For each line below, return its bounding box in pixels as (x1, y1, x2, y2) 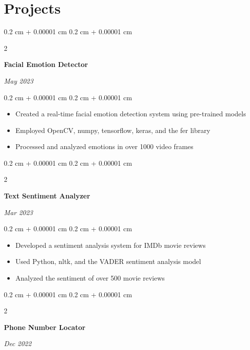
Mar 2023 (4, 207, 33, 217)
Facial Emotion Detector (4, 59, 88, 69)
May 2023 (4, 75, 34, 86)
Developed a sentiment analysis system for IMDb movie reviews (15, 240, 206, 250)
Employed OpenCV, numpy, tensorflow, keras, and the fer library (15, 125, 211, 135)
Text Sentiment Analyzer (4, 191, 90, 201)
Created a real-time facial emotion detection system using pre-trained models (15, 109, 246, 119)
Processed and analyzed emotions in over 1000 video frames (15, 141, 193, 152)
